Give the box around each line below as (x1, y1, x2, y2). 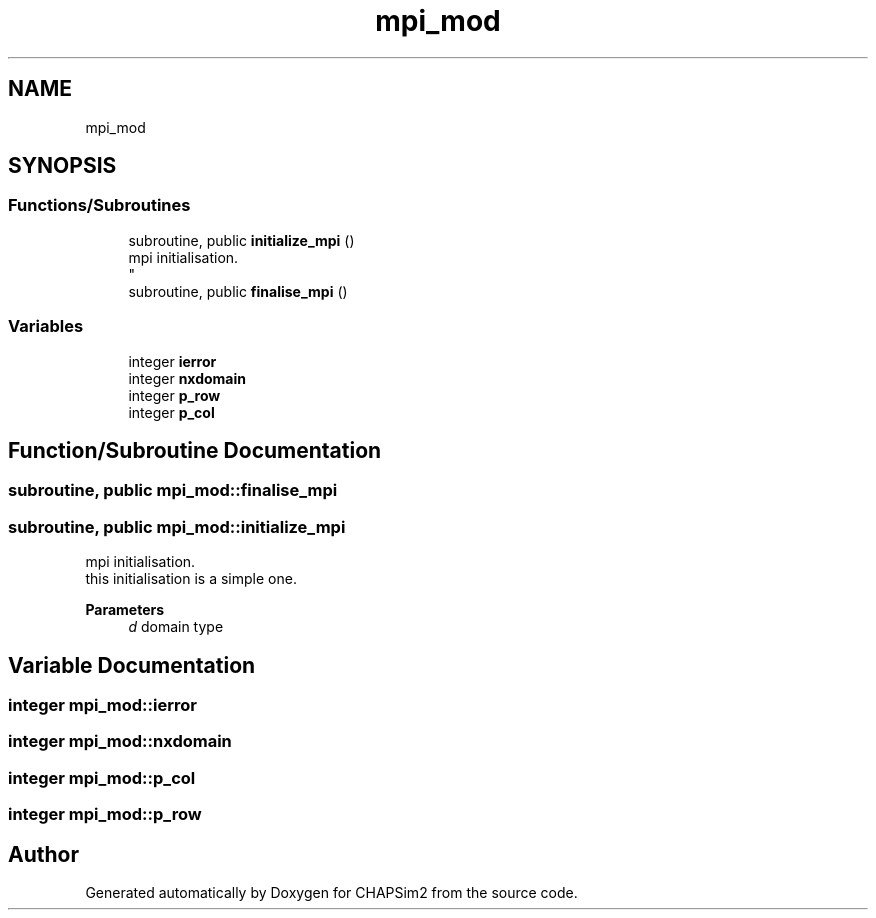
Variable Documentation (8, 652, 256, 678)
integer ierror (128, 352, 217, 370)
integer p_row (128, 386, 221, 404)
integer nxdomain (128, 369, 247, 387)
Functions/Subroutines (8, 195, 191, 216)
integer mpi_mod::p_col (8, 767, 196, 788)
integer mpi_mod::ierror (8, 695, 197, 715)
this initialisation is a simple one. (85, 570, 297, 588)
